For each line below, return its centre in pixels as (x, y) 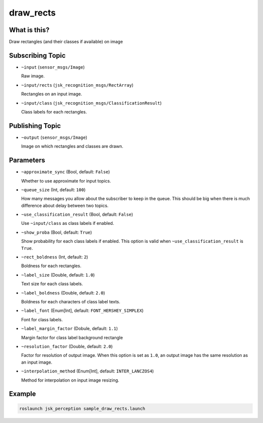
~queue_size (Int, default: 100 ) (53, 189)
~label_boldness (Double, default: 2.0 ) (63, 293)
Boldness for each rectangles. (51, 266)
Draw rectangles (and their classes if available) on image (66, 42)
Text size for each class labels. (52, 284)
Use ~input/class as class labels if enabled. (68, 223)
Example (22, 394)
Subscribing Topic (37, 55)
